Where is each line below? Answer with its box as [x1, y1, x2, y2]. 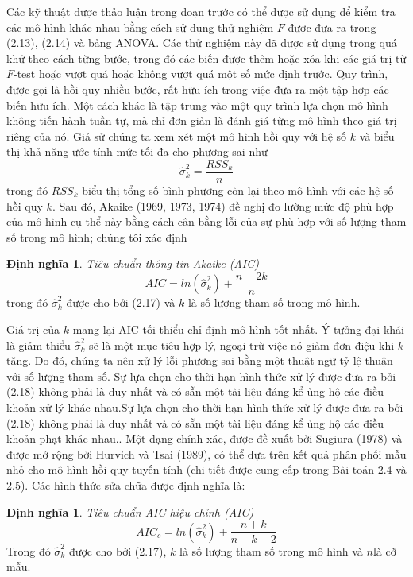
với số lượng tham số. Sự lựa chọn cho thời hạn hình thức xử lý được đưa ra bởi [6, 367, 396, 384]
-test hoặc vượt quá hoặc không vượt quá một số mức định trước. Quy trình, [14, 65, 388, 82]
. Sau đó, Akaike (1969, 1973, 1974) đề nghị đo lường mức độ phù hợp [52, 197, 394, 214]
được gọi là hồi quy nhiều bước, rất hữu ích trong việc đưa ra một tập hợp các [6, 80, 389, 97]
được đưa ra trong [288, 18, 376, 35]
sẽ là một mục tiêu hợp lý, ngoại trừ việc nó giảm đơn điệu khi [89, 336, 395, 353]
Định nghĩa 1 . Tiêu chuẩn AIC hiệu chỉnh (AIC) [6, 503, 254, 520]
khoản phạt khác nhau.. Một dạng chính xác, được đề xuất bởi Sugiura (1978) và [6, 430, 403, 447]
